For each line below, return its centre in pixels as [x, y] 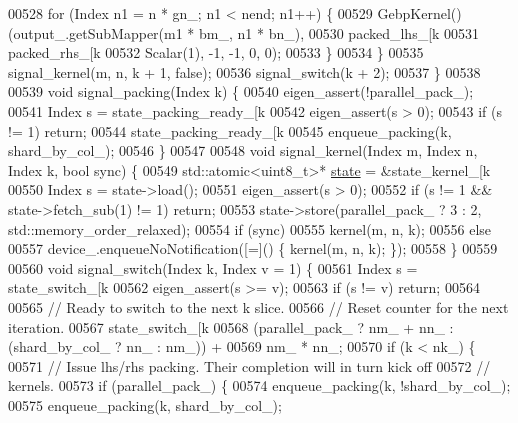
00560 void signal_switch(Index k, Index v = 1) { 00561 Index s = [213, 267]
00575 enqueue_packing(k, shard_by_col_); [145, 404]
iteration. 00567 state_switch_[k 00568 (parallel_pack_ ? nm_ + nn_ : [231, 326]
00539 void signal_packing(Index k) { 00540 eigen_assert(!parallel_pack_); [241, 91]
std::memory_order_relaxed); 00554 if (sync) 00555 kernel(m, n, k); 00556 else [250, 228]
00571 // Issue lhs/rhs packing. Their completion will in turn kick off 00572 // [249, 365]
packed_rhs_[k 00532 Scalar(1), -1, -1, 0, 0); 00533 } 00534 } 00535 [216, 52]
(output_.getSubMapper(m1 [95, 32]
